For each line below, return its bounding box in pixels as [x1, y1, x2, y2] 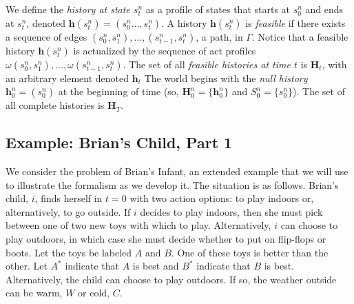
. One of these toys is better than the [171, 245, 329, 259]
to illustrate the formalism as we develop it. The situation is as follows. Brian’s [6, 177, 339, 192]
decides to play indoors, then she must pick [140, 204, 323, 219]
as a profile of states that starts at [145, 2, 291, 16]
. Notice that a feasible [251, 29, 348, 43]
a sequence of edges [6, 29, 87, 43]
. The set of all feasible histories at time [123, 57, 291, 71]
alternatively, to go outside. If [6, 204, 131, 219]
